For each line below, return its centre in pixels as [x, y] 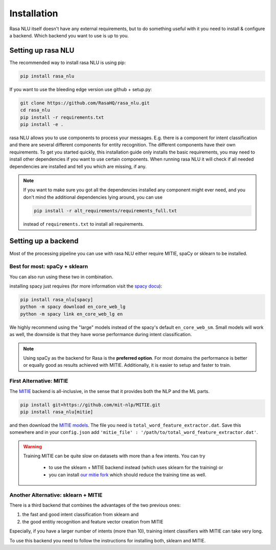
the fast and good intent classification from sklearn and [80, 515]
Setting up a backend [44, 241]
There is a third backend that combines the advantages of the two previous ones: [95, 505]
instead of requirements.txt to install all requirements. [84, 224]
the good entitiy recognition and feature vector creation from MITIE [93, 521]
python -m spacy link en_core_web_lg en [71, 314]
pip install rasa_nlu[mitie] [57, 412]
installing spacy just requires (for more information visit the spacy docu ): [86, 286]
